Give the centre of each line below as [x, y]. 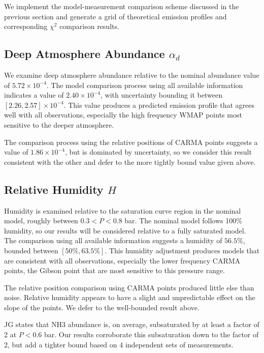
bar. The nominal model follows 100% [183, 220]
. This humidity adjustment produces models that [182, 250]
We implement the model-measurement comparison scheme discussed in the [122, 6]
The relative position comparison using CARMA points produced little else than [129, 287]
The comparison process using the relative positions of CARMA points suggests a [131, 142]
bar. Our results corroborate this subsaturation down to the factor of [152, 334]
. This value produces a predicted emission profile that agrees [159, 105]
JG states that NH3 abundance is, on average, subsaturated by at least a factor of [132, 324]
